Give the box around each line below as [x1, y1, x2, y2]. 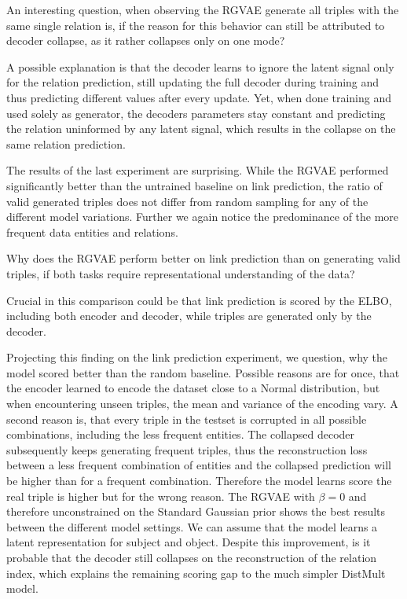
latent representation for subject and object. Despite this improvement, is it [6, 534, 371, 550]
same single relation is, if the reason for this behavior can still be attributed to [6, 17, 385, 33]
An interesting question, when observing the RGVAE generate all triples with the [6, 2, 399, 17]
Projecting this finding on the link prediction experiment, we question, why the [6, 349, 388, 366]
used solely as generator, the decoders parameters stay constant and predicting [6, 105, 386, 121]
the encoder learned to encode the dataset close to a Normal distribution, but [6, 380, 380, 396]
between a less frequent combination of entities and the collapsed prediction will [6, 457, 391, 473]
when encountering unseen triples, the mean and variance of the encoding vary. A [6, 395, 398, 412]
